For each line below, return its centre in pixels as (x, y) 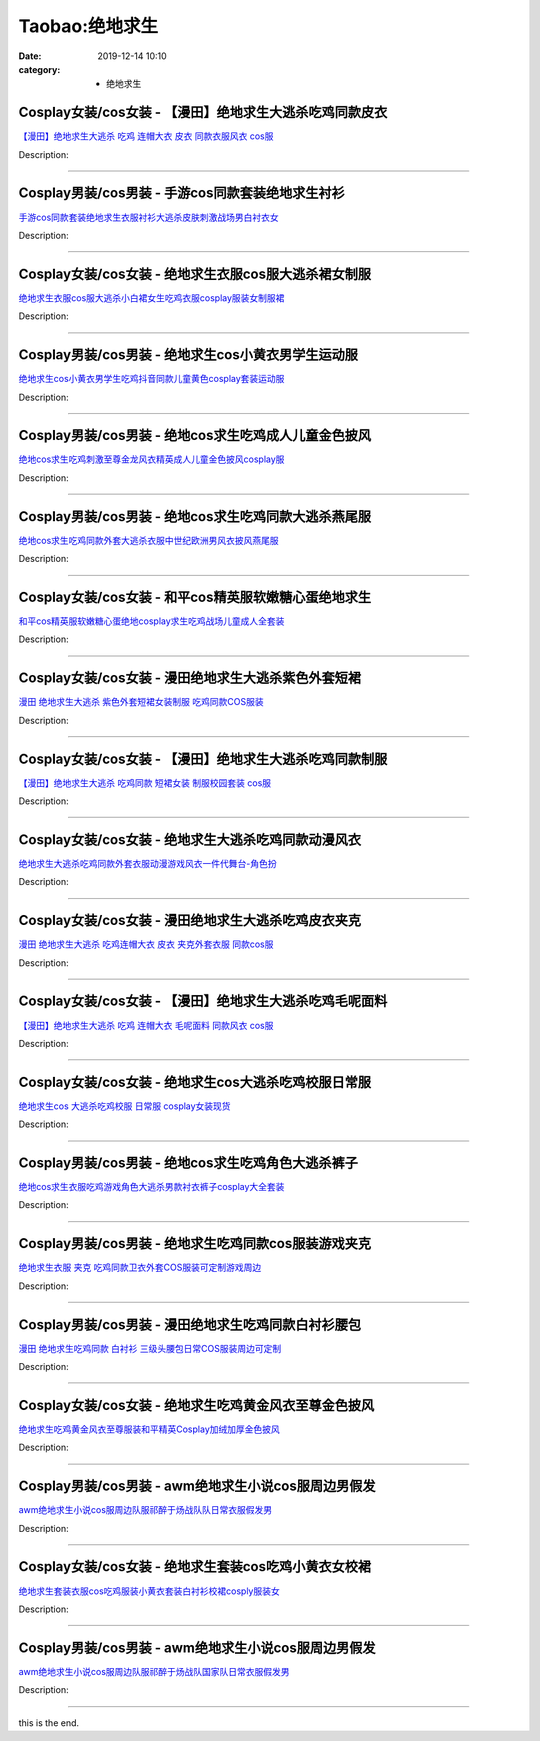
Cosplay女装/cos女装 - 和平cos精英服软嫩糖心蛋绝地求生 (195, 596)
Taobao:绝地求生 (88, 26)
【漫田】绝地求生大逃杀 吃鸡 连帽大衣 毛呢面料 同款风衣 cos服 (146, 1025)
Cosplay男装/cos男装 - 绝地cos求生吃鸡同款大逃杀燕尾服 (195, 516)
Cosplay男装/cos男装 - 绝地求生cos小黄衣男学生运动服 (188, 355)
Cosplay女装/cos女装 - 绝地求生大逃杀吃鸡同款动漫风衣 (190, 839)
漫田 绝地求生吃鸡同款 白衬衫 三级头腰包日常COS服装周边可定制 (150, 1348)
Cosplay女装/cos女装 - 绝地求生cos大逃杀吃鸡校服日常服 (195, 1081)
